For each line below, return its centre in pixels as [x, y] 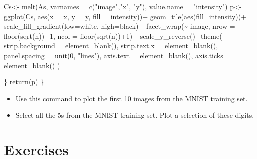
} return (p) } [24, 82]
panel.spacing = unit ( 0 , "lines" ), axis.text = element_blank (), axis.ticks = [118, 55]
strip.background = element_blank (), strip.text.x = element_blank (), [111, 45]
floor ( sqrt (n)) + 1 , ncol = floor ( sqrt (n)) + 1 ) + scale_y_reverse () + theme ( [113, 36]
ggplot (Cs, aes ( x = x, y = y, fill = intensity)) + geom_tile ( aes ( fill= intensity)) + [125, 16]
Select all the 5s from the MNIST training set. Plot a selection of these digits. [135, 115]
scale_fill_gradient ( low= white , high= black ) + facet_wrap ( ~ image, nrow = [120, 26]
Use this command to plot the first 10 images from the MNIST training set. [131, 98]
